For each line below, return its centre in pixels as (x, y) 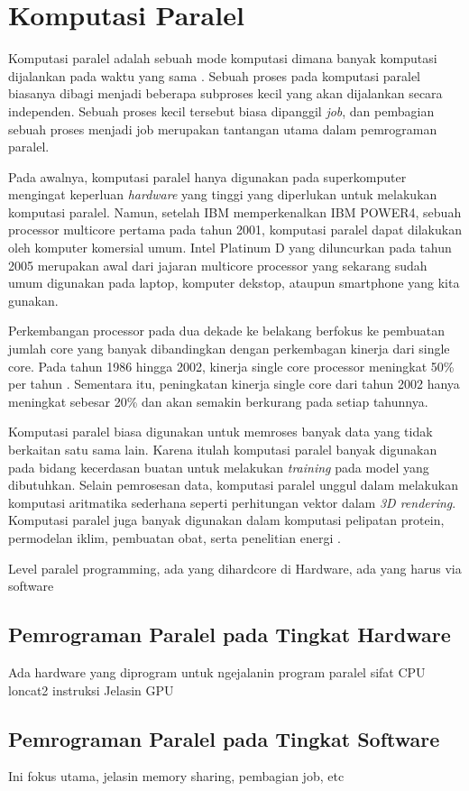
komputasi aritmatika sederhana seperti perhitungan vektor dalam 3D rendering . (232, 502)
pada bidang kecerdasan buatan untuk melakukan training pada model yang (219, 467)
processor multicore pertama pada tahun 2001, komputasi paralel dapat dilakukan (235, 230)
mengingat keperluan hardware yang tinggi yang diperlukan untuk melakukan (223, 194)
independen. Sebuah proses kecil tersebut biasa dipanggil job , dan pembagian (221, 110)
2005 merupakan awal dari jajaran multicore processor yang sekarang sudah (218, 265)
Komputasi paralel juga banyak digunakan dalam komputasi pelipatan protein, (226, 520)
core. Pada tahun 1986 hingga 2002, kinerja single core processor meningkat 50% (231, 366)
